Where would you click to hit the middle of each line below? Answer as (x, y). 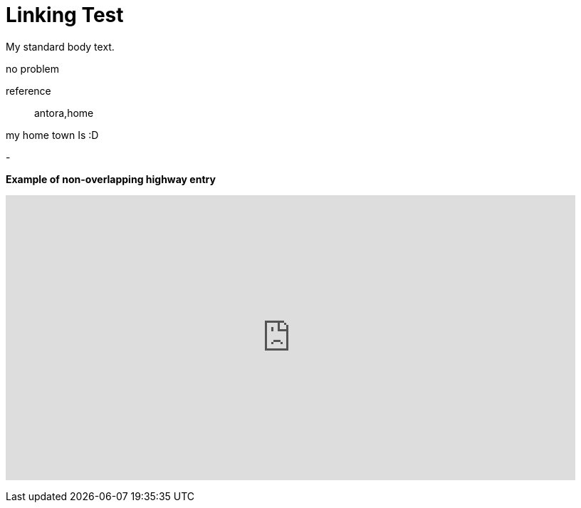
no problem (32, 68)
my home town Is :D (52, 135)
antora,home (64, 113)
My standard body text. (60, 46)
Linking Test (65, 15)
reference (28, 90)
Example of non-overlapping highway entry (111, 179)
